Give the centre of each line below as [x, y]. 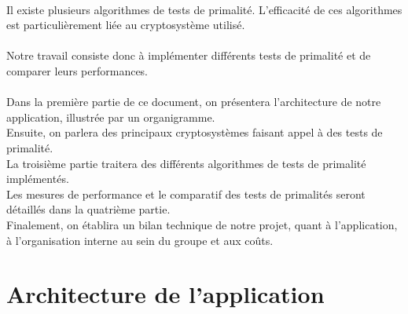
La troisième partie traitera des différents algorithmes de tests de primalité [186, 163]
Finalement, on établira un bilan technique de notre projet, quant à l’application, [202, 224]
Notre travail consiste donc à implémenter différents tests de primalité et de [189, 55]
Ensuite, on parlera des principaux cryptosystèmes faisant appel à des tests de [195, 132]
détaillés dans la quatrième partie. [88, 209]
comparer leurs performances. [77, 70]
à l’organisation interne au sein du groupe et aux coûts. [140, 240]
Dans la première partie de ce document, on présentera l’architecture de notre [194, 102]
